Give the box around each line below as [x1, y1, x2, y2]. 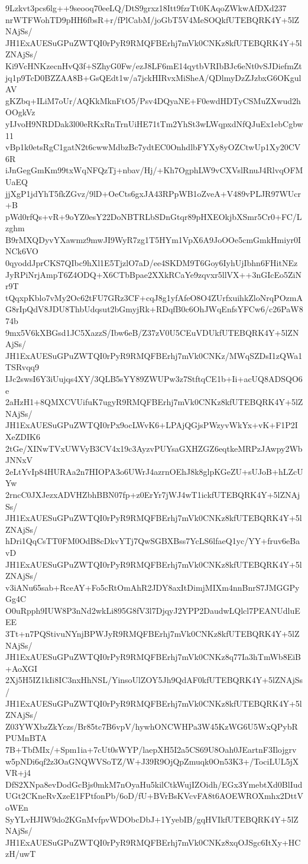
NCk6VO [5, 245, 38, 257]
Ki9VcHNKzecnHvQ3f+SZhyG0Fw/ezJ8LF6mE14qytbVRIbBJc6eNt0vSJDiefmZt [5, 59, 302, 72]
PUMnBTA [5, 732, 47, 744]
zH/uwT [5, 847, 36, 860]
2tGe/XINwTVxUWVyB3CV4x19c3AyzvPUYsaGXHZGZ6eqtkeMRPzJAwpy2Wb [5, 442, 303, 454]
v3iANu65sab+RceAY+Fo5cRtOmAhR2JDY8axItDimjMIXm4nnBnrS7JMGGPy [5, 581, 300, 593]
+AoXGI [5, 662, 38, 674]
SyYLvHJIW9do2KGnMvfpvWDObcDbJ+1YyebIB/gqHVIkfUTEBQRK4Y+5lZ [5, 813, 299, 825]
